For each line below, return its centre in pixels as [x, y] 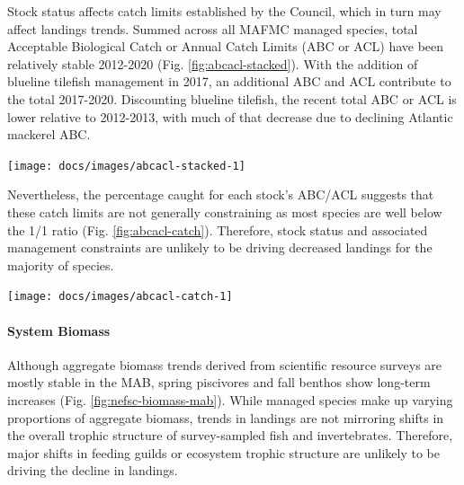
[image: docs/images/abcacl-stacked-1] [126, 166]
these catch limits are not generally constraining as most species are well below [225, 212]
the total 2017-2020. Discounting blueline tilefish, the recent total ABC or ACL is [232, 98]
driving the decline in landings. [93, 470]
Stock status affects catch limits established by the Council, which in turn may [224, 11]
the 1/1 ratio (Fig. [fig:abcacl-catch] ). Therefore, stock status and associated [218, 229]
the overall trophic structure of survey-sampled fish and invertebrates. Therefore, [230, 435]
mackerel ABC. [49, 134]
